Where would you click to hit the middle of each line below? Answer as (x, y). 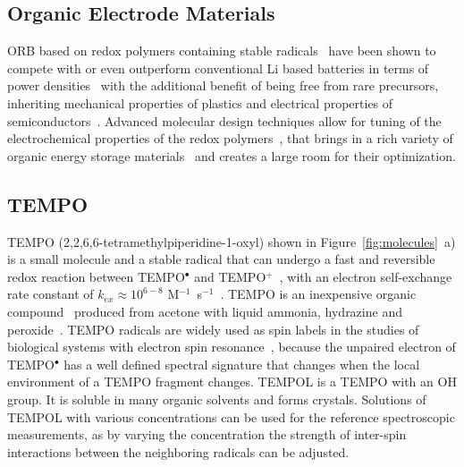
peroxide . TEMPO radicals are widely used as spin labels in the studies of (213, 329)
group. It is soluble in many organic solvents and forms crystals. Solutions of (217, 399)
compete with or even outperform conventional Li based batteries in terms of (218, 68)
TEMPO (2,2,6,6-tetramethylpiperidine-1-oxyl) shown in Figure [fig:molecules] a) (232, 241)
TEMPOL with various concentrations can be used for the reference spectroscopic (231, 416)
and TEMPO (230, 276)
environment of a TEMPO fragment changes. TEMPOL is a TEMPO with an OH (232, 382)
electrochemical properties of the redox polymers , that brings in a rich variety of (230, 138)
